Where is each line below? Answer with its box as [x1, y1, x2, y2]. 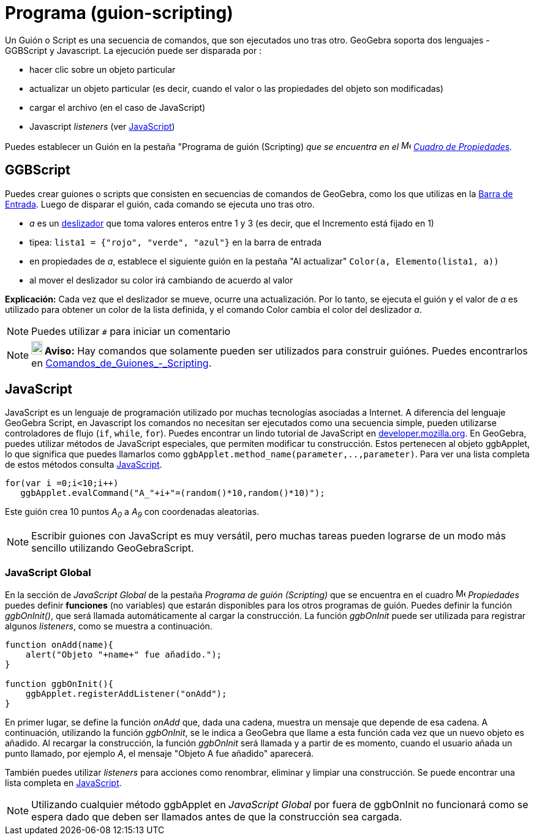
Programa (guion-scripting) [5, 2, 233, 23]
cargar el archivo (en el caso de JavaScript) [29, 102, 206, 113]
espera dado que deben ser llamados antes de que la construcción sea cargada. [31, 810, 402, 823]
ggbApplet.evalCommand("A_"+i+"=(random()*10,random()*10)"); [20, 488, 325, 498]
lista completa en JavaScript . [5, 777, 122, 788]
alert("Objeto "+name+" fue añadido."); [25, 649, 222, 659]
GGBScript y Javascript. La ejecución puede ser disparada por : [5, 45, 262, 56]
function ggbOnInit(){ [5, 678, 114, 689]
